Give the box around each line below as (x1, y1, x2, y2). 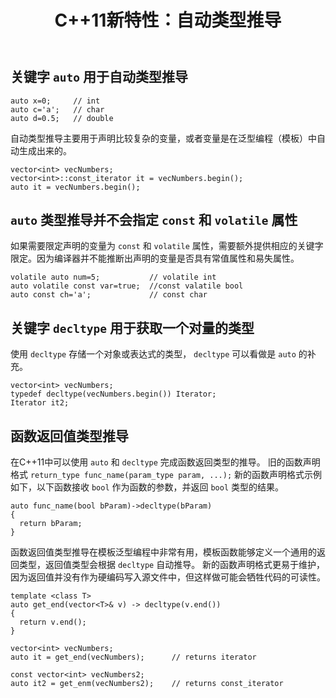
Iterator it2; (10, 398, 70, 408)
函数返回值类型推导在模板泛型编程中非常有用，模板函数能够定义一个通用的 (10, 546, 317, 558)
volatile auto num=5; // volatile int (10, 272, 217, 283)
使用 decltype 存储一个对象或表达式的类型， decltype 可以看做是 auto (10, 348, 297, 360)
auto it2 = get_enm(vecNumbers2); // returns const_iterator (10, 679, 284, 689)
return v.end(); (19, 617, 87, 628)
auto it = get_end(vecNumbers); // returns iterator (10, 652, 257, 663)
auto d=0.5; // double (10, 113, 114, 123)
